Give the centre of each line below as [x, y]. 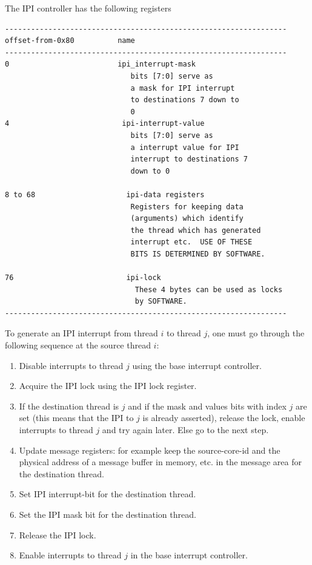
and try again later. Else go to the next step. [185, 429]
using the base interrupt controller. [197, 365]
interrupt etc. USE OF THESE [191, 242]
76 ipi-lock [83, 278]
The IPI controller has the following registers [88, 8]
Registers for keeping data [187, 207]
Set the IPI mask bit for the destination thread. [108, 514]
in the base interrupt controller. [189, 555]
